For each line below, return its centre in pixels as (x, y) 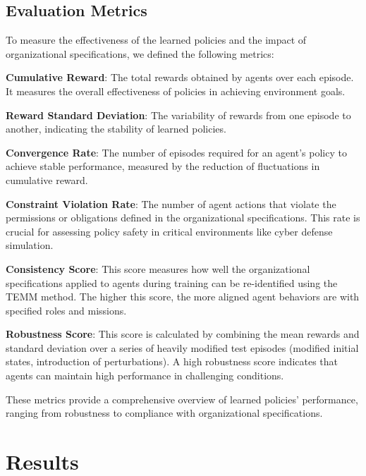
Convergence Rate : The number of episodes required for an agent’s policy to (176, 152)
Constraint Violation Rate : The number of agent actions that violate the (171, 203)
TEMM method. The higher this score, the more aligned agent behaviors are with (183, 297)
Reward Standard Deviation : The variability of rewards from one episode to (178, 115)
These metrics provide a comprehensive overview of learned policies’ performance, (182, 399)
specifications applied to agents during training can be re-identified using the (172, 282)
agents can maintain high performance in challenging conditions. (145, 376)
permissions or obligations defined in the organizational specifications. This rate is (183, 218)
